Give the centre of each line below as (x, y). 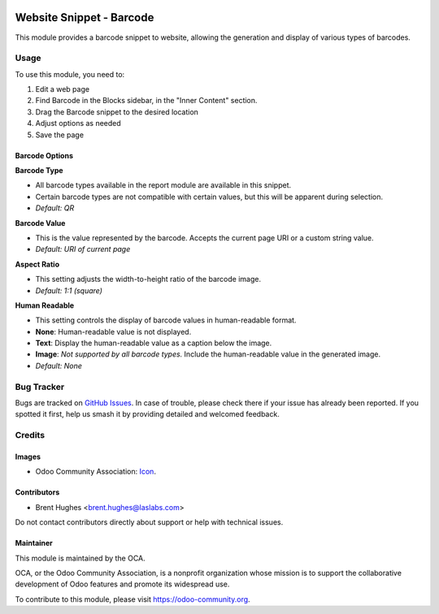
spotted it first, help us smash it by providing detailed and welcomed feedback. (147, 414)
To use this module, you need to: (70, 74)
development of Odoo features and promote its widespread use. (122, 584)
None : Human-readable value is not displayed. (113, 331)
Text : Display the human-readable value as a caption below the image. (154, 343)
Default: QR (55, 208)
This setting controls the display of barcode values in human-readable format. (166, 320)
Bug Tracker (40, 387)
